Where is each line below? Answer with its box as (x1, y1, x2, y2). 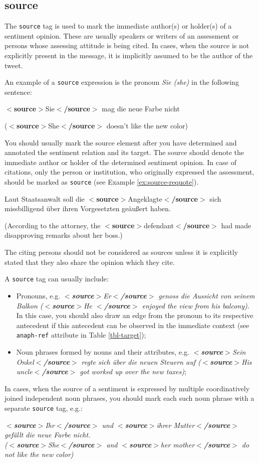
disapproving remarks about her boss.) (5, 230, 123, 240)
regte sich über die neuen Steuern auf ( (81, 356, 201, 367)
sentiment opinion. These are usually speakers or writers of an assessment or (5, 30, 239, 41)
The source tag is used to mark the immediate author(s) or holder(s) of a (5, 21, 232, 31)
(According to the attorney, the (5, 220, 101, 230)
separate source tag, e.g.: (5, 402, 83, 413)
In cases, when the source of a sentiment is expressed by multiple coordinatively (5, 383, 250, 393)
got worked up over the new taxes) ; (80, 366, 186, 377)
